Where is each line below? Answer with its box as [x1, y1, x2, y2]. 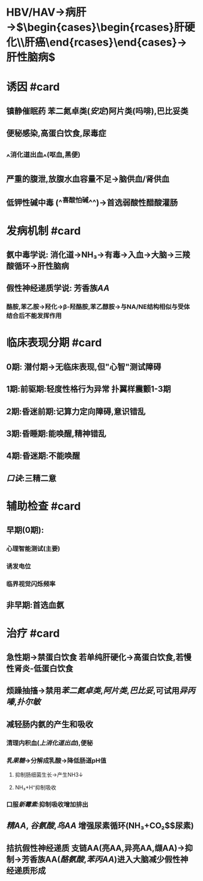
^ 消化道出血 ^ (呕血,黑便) [6, 150, 81, 162]
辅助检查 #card [6, 499, 81, 513]
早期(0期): [6, 525, 44, 535]
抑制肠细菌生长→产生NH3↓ [14, 771, 83, 778]
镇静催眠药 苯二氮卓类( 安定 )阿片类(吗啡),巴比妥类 [6, 106, 189, 116]
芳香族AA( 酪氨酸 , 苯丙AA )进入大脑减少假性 [22, 854, 181, 864]
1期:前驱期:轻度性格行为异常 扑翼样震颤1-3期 [6, 384, 171, 394]
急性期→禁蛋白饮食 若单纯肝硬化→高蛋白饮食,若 [6, 652, 184, 663]
